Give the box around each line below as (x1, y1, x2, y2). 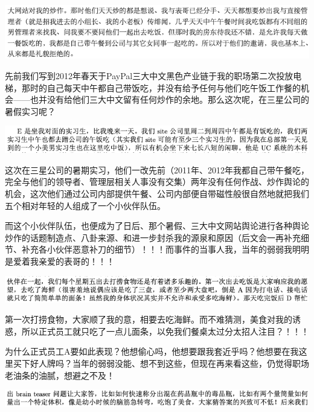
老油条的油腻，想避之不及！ (5, 369, 115, 381)
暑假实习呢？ (5, 105, 56, 117)
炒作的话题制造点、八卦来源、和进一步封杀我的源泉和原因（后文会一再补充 (5, 231, 301, 243)
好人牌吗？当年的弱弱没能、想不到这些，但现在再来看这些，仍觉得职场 (30, 357, 309, 370)
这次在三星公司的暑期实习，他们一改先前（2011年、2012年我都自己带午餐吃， (5, 163, 309, 176)
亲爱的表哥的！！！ (38, 254, 115, 267)
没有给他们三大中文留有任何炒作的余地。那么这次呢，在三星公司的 (46, 93, 309, 106)
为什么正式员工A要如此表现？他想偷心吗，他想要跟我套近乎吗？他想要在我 (5, 345, 299, 358)
